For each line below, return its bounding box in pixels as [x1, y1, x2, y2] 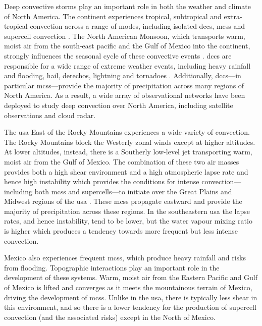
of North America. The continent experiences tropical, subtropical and [4, 11, 222, 21]
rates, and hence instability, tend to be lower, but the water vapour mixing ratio [4, 215, 252, 226]
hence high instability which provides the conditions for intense [4, 176, 199, 187]
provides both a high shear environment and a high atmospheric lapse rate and [4, 166, 248, 177]
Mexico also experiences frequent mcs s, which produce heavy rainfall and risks [4, 252, 246, 263]
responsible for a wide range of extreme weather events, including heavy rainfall [4, 60, 251, 71]
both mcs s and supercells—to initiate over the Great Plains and [34, 186, 232, 196]
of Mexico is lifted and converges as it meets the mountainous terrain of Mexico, [4, 282, 252, 293]
